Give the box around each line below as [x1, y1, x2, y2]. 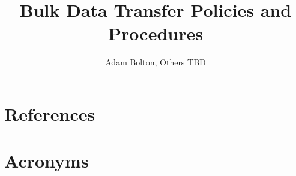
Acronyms [4, 148, 89, 173]
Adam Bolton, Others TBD [105, 56, 206, 68]
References [4, 101, 95, 126]
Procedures [108, 21, 203, 46]
